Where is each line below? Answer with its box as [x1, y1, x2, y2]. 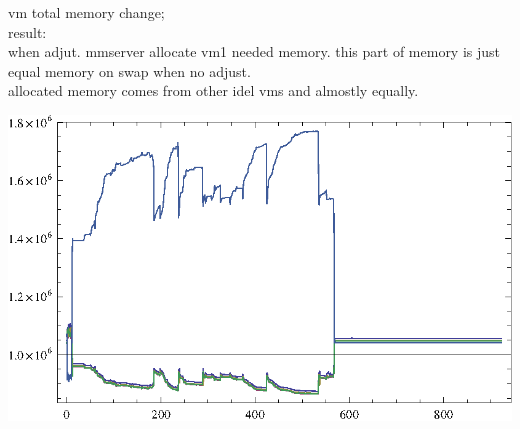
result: [8, 21, 47, 42]
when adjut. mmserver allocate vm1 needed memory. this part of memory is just [8, 41, 501, 62]
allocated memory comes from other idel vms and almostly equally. [8, 80, 419, 101]
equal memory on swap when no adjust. [8, 60, 251, 81]
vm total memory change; [8, 2, 165, 22]
